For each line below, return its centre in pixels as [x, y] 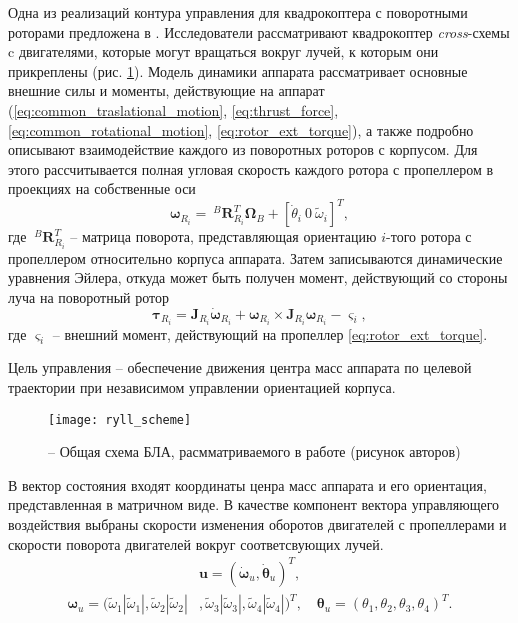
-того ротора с [429, 236]
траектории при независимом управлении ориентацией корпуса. [202, 387]
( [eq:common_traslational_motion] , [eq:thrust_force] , [173, 109]
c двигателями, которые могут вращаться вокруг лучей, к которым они [223, 51]
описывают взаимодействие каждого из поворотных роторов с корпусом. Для [243, 149]
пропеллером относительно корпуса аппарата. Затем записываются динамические [255, 257]
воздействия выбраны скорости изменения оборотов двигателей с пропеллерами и [257, 524]
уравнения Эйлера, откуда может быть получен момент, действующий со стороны [258, 277]
